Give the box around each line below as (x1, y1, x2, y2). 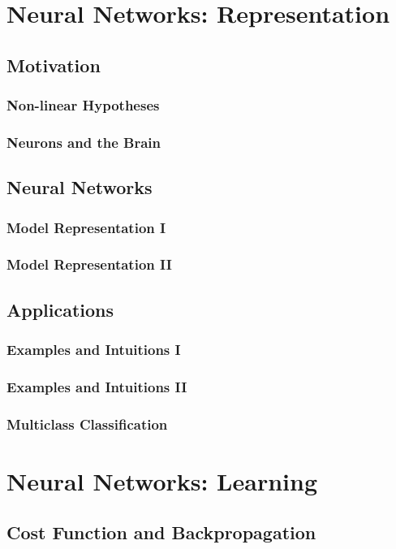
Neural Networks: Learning (6, 464, 317, 497)
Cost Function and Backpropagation (6, 520, 316, 545)
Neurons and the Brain (6, 132, 161, 152)
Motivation (6, 52, 101, 77)
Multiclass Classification (6, 413, 168, 434)
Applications (6, 296, 114, 322)
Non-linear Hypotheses (6, 95, 160, 115)
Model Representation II (6, 254, 172, 274)
